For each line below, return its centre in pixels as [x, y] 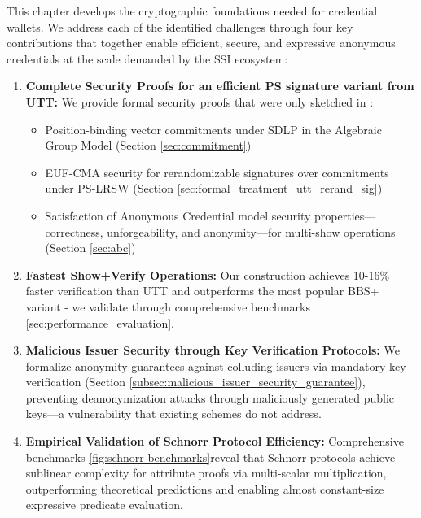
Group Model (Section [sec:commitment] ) [148, 145]
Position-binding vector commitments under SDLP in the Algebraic [213, 129]
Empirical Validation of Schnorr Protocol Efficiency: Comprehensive [215, 441]
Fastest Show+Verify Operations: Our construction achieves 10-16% [208, 274]
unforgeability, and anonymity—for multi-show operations [251, 231]
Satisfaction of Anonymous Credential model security [178, 215]
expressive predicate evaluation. [104, 505]
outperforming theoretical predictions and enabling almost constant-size [205, 488]
